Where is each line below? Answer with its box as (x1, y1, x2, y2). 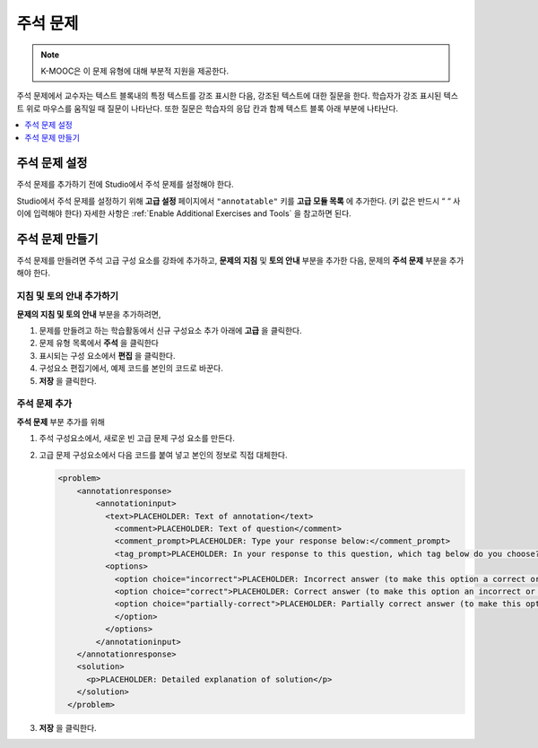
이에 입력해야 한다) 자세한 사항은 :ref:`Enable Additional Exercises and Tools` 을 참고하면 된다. (16, 208, 351, 219)
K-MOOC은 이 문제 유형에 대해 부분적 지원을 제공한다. (40, 65, 229, 76)
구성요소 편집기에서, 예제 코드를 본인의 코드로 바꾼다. (39, 363, 223, 374)
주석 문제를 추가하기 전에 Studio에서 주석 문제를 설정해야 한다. (16, 179, 234, 190)
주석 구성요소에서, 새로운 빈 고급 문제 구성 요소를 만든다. (39, 433, 235, 444)
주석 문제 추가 (16, 397, 73, 410)
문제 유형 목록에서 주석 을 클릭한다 (39, 337, 159, 349)
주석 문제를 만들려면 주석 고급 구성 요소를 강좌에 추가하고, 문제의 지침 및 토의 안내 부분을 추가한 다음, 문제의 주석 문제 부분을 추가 (16, 256, 464, 266)
